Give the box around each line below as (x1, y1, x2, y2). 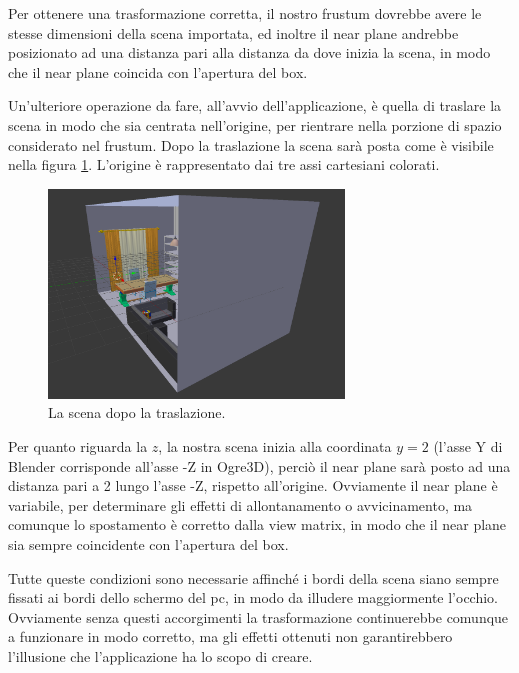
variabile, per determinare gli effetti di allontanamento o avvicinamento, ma (8, 494, 473, 515)
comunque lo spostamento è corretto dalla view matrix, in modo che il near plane (8, 514, 507, 535)
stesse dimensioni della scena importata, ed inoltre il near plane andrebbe (8, 22, 459, 43)
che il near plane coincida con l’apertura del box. (8, 61, 308, 82)
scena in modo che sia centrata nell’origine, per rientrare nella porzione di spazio (8, 114, 502, 135)
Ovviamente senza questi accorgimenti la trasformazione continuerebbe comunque (8, 606, 509, 627)
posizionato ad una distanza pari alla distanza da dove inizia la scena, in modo (8, 42, 491, 63)
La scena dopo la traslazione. (48, 402, 226, 423)
